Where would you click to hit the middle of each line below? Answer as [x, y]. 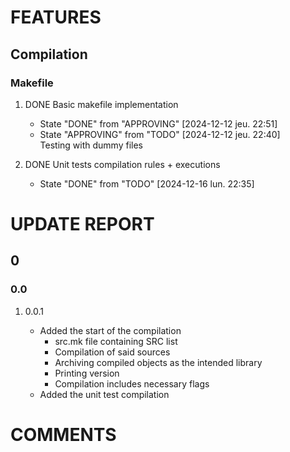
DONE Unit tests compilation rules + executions [122, 164]
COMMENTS [63, 434]
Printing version [87, 373]
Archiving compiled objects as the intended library [158, 362]
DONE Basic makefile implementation [101, 104]
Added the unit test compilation [104, 394]
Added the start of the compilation [110, 330]
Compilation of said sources [112, 352]
